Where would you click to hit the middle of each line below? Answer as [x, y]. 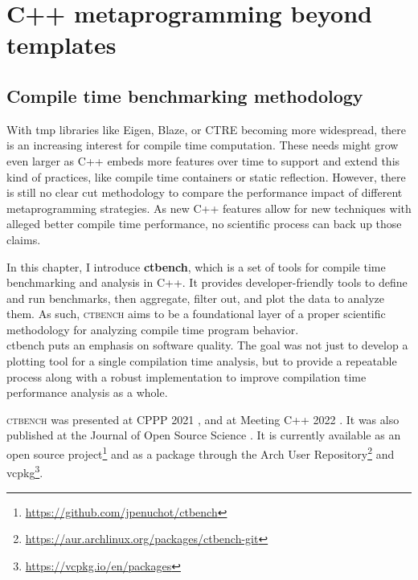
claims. [24, 239]
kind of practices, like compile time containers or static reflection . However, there [206, 176]
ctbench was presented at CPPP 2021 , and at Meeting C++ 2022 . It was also [203, 419]
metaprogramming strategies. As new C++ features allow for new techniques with [209, 208]
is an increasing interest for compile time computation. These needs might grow [203, 145]
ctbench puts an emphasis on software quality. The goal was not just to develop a [207, 345]
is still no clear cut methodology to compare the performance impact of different [205, 192]
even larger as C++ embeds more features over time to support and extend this [203, 160]
